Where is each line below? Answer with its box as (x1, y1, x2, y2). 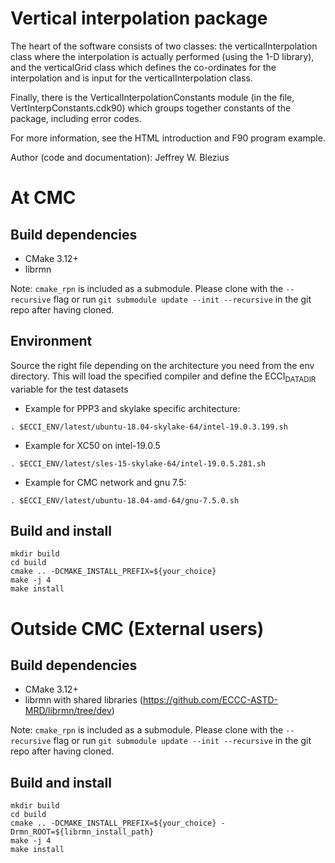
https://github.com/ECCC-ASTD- (142, 694, 279, 706)
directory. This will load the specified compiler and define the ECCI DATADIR (10, 370, 317, 384)
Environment (10, 333, 93, 350)
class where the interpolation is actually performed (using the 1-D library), (10, 50, 315, 62)
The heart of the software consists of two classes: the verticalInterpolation (10, 40, 318, 52)
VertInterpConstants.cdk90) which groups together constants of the (10, 102, 292, 114)
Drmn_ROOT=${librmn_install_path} (10, 827, 155, 837)
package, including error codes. (10, 112, 142, 124)
